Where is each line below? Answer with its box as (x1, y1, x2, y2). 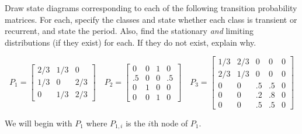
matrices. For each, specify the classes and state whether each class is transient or (5, 13, 297, 25)
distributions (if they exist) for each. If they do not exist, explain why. (5, 36, 256, 48)
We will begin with (5, 116, 72, 129)
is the (126, 116, 145, 129)
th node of (151, 116, 188, 129)
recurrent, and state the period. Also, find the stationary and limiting (5, 25, 254, 37)
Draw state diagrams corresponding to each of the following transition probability (5, 2, 297, 13)
